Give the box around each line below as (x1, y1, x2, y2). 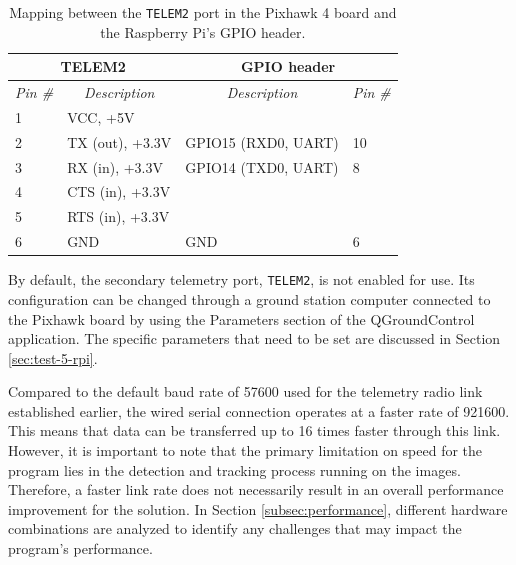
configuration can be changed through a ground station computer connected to (8, 288, 491, 309)
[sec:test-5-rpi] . (8, 347, 98, 368)
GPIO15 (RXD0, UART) (185, 131, 339, 152)
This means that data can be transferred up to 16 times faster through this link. (8, 420, 501, 441)
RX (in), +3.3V (67, 156, 163, 177)
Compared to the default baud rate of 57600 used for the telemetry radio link (8, 381, 483, 402)
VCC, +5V (67, 106, 135, 127)
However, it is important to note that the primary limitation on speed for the (8, 440, 483, 461)
